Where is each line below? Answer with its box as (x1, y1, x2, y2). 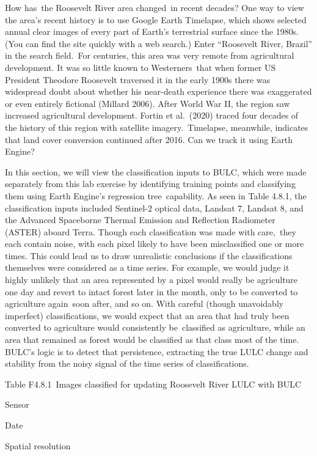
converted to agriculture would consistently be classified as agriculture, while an (5, 321, 305, 334)
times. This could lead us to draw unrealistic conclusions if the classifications (5, 249, 293, 262)
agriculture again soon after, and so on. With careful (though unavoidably (5, 297, 284, 310)
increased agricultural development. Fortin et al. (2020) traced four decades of (5, 109, 299, 122)
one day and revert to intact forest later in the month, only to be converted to (5, 285, 298, 298)
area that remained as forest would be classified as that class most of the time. (5, 333, 299, 346)
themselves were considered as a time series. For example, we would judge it (5, 261, 290, 274)
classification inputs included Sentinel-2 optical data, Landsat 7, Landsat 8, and (5, 201, 304, 214)
